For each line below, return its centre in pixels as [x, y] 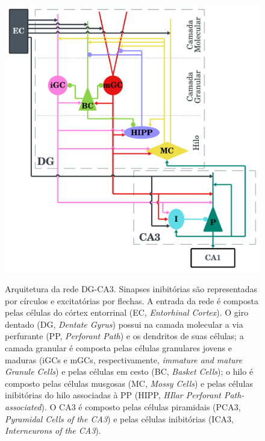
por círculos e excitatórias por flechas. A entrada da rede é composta [132, 300]
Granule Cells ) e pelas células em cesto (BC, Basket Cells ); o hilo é [129, 371]
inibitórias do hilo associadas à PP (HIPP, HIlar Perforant [113, 395]
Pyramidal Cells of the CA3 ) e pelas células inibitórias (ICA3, [119, 418]
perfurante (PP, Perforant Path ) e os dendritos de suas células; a [124, 336]
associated [23, 407]
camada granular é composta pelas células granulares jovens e [118, 348]
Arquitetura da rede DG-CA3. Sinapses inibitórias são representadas [131, 289]
